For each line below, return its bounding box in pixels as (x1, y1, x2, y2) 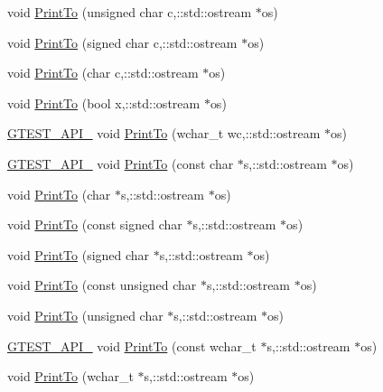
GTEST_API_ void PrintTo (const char (7, 154, 234, 173)
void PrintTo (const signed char (7, 215, 182, 234)
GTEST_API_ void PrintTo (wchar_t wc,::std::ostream (7, 124, 321, 143)
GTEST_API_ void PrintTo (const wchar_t (7, 336, 257, 355)
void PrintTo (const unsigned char (7, 275, 197, 294)
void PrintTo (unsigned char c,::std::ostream (7, 3, 252, 21)
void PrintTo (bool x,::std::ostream (7, 93, 201, 112)
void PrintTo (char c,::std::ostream (7, 63, 199, 82)
